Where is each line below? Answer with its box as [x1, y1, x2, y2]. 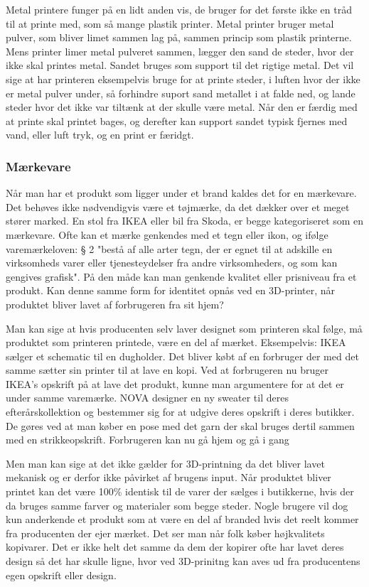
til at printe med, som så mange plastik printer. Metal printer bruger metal [6, 16, 334, 31]
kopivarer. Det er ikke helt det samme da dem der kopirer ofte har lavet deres [6, 539, 344, 554]
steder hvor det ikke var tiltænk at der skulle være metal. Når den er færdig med [6, 99, 358, 114]
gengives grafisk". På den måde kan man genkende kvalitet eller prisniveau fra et [6, 269, 357, 284]
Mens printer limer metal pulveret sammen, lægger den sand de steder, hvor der [6, 43, 354, 58]
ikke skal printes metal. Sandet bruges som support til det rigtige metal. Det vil [6, 58, 354, 72]
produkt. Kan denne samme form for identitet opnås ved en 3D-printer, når [6, 283, 336, 298]
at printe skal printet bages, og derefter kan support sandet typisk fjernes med [6, 113, 348, 128]
